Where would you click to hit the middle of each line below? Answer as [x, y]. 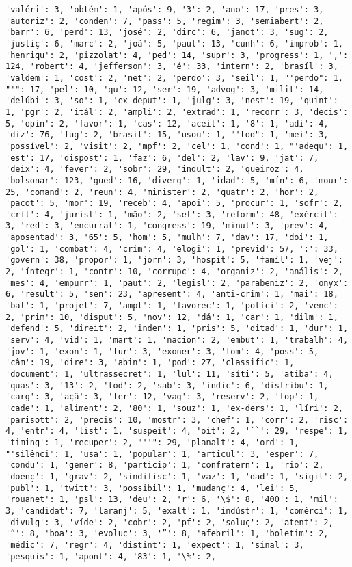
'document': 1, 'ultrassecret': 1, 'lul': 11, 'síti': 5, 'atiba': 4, [170, 374]
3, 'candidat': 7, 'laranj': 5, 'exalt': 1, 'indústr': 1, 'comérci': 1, [177, 511]
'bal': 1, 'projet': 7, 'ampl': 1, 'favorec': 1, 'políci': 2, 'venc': [172, 306]
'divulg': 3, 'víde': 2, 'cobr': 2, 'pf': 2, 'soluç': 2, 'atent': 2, [170, 522]
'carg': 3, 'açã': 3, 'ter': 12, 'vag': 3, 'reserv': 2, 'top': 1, [162, 397]
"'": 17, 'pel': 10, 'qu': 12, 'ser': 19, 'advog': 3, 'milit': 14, [165, 89]
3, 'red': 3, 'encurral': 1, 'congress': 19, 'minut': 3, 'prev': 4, [167, 226]
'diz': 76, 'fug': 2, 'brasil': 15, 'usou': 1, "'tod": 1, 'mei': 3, [167, 135]
